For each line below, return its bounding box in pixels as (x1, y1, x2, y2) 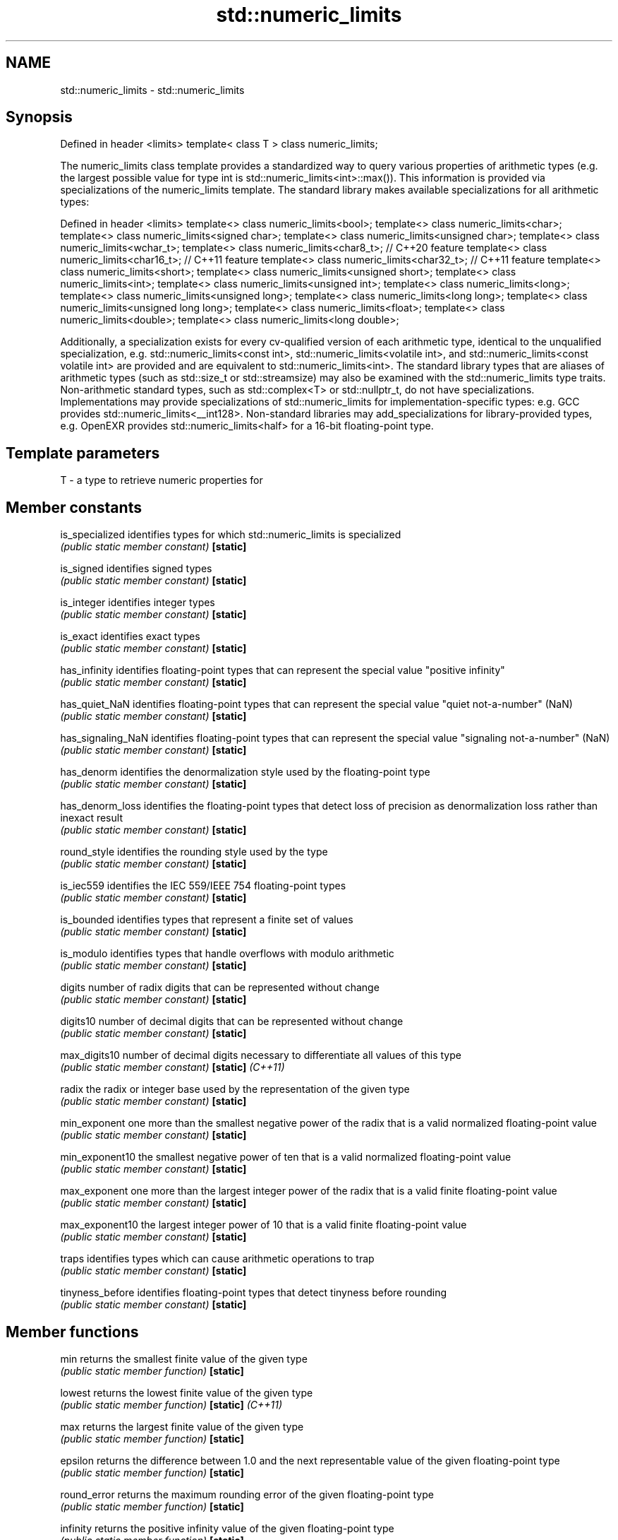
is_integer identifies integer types (60, 596, 215, 609)
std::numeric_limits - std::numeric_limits (60, 83, 245, 96)
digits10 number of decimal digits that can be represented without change (60, 1015, 404, 1028)
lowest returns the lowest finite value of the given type (60, 1386, 313, 1399)
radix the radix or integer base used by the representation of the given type (60, 1083, 410, 1096)
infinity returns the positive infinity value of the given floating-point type (60, 1522, 394, 1534)
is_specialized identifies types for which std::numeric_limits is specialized (60, 528, 401, 541)
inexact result (60, 812, 123, 824)
